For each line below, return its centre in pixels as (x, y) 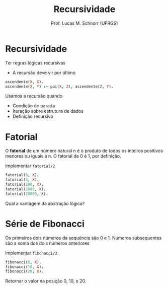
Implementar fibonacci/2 (31, 253)
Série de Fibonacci (45, 224)
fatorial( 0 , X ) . (22, 175)
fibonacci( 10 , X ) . (24, 267)
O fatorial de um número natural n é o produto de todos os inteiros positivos (84, 151)
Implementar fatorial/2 (30, 166)
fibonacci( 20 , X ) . (24, 271)
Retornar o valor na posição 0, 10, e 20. (46, 281)
